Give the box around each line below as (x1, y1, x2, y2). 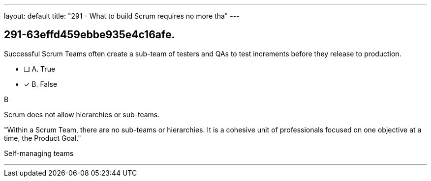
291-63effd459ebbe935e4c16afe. (4, 28, 175, 41)
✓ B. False (24, 79, 58, 88)
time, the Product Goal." (4, 133, 81, 142)
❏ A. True (24, 64, 56, 73)
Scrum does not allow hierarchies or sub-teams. (4, 110, 160, 119)
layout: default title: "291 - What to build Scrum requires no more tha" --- (4, 12, 240, 20)
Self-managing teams (4, 149, 74, 157)
